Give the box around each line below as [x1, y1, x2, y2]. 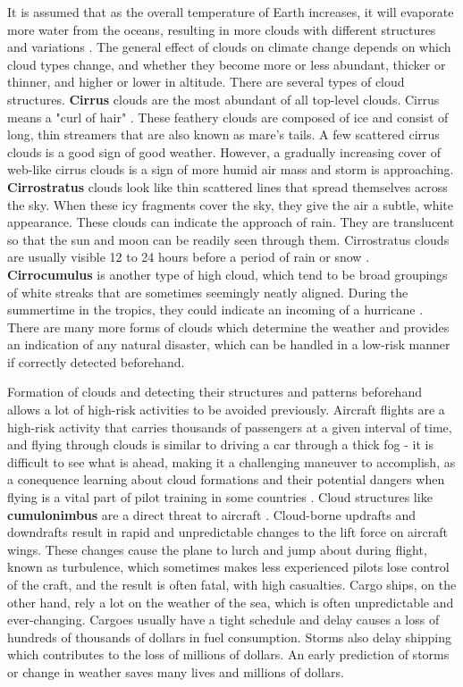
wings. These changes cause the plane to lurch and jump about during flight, [7, 540, 427, 558]
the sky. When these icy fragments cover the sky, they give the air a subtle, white [7, 195, 454, 214]
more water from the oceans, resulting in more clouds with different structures [7, 20, 436, 38]
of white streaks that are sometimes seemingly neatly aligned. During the [7, 282, 408, 301]
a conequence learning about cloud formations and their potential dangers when [7, 470, 445, 489]
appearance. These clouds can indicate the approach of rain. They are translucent [7, 213, 455, 231]
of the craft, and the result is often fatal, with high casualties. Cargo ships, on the [7, 575, 457, 593]
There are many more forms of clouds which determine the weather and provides [7, 317, 450, 336]
